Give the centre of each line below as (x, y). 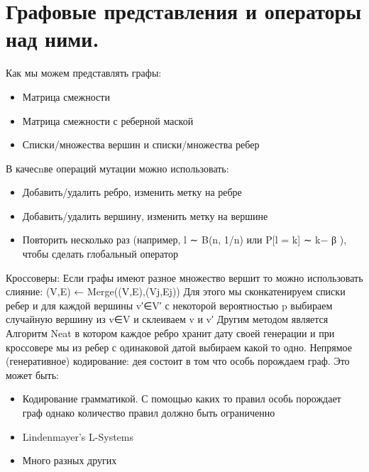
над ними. (53, 39)
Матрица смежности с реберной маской (108, 120)
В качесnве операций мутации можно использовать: (117, 168)
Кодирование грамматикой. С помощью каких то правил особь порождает (182, 399)
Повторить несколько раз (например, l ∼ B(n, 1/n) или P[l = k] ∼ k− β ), (184, 240)
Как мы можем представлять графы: (84, 73)
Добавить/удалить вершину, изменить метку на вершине (145, 215)
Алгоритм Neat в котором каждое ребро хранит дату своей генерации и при (170, 333)
